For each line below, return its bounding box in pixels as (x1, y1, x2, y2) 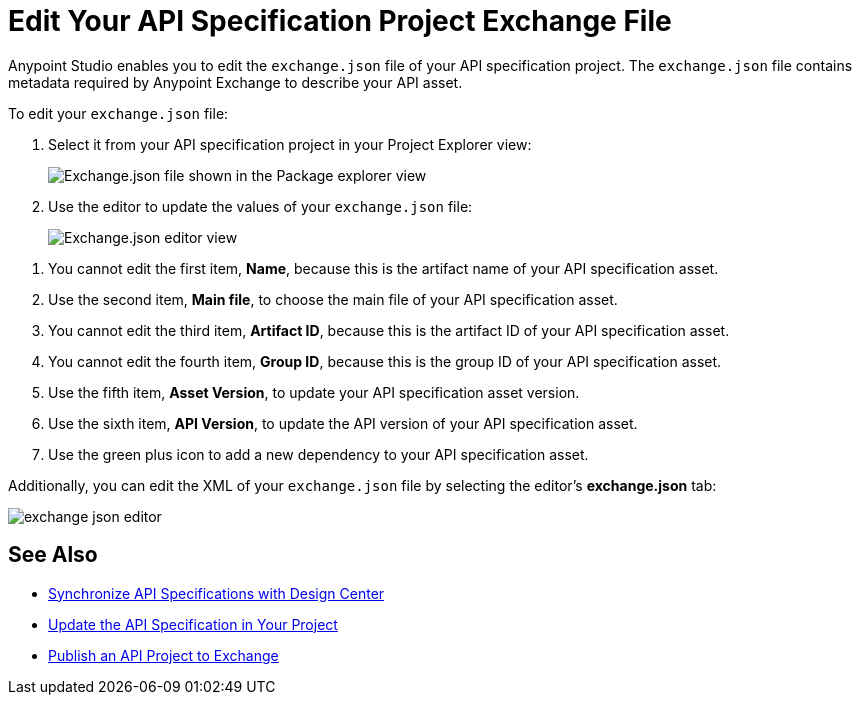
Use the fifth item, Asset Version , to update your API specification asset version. (48, 383, 580, 401)
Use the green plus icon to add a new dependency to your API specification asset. (48, 445, 589, 463)
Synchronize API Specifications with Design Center (48, 584, 385, 602)
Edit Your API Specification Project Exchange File (8, 4, 672, 38)
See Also (8, 542, 98, 568)
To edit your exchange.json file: (8, 104, 229, 122)
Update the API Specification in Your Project (48, 615, 338, 633)
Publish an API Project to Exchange (48, 646, 279, 664)
